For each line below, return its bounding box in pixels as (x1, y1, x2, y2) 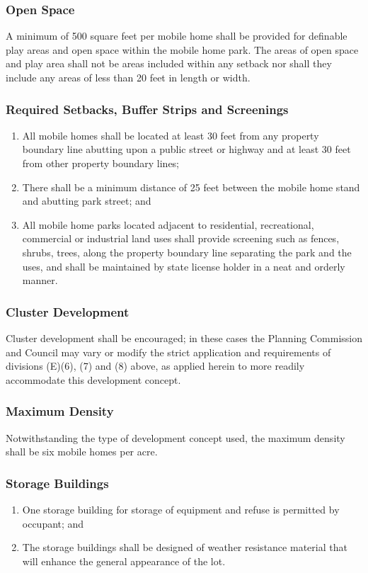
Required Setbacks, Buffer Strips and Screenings (6, 100, 289, 118)
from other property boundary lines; (22, 156, 180, 170)
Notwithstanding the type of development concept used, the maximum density (6, 430, 345, 445)
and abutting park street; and (22, 193, 151, 208)
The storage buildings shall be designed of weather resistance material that (22, 540, 347, 555)
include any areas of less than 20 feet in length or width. (6, 70, 251, 84)
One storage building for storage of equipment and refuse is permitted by (22, 501, 340, 516)
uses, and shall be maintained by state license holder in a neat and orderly (22, 259, 345, 273)
